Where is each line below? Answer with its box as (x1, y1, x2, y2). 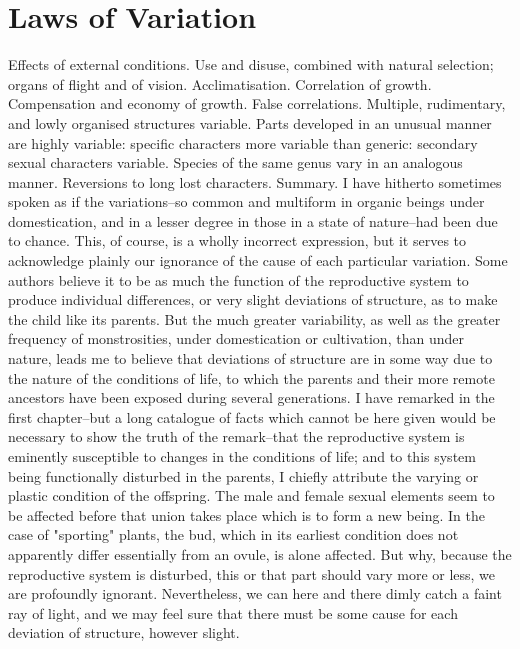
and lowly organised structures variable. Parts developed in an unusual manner (8, 112, 492, 133)
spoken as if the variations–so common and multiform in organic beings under (8, 191, 485, 212)
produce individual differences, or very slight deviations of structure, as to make (8, 289, 498, 310)
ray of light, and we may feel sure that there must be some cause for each (8, 602, 458, 623)
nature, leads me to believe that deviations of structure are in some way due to (8, 348, 493, 369)
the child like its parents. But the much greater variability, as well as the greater (8, 308, 501, 329)
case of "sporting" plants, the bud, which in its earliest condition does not (8, 524, 459, 545)
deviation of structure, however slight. (8, 622, 240, 643)
